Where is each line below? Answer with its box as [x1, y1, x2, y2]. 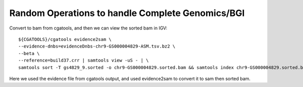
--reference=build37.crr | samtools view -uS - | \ [18, 57, 149, 63]
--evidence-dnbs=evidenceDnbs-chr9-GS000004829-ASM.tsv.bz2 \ [18, 43, 176, 49]
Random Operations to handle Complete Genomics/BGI [9, 7, 245, 18]
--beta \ [18, 50, 40, 56]
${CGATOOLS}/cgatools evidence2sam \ [18, 36, 112, 42]
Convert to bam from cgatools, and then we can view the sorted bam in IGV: [9, 25, 168, 31]
